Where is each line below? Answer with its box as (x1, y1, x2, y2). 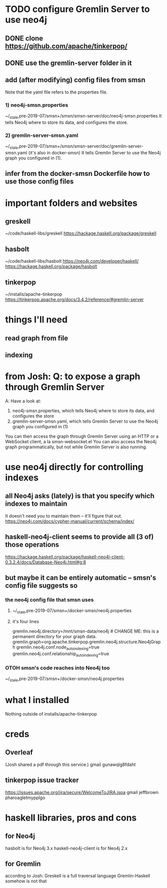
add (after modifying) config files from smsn (5, 76, 146, 84)
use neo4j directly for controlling (5, 461, 144, 473)
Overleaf (5, 748, 33, 757)
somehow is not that (5, 878, 47, 884)
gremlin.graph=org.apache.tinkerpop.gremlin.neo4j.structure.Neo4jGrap (12, 639, 161, 645)
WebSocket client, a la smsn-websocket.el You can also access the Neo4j (5, 438, 157, 444)
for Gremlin (5, 860, 41, 868)
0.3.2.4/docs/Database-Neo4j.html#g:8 (5, 559, 86, 565)
